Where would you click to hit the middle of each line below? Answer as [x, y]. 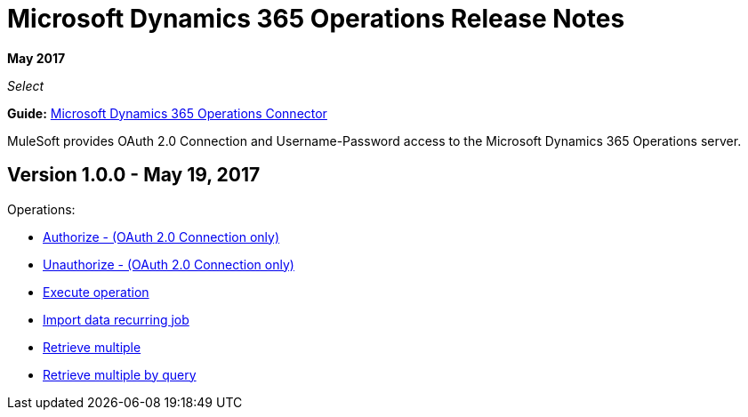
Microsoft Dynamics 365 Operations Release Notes [316, 19]
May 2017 [36, 58]
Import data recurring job [116, 319]
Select [26, 85]
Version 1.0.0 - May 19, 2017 [134, 175]
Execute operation [96, 292]
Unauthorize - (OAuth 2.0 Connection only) [169, 264]
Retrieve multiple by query [120, 374]
